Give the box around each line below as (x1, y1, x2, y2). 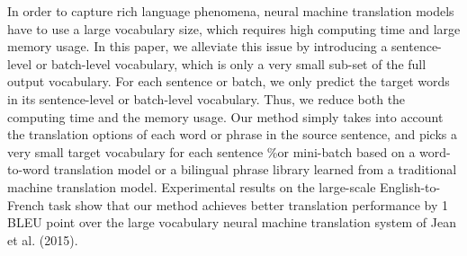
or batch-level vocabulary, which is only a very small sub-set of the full (35, 54, 427, 73)
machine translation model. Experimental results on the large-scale (7, 177, 376, 196)
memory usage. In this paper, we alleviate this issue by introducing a (7, 37, 388, 56)
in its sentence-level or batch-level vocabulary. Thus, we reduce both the (7, 89, 406, 108)
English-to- (380, 177, 441, 196)
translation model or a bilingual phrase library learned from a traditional (53, 160, 457, 179)
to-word (7, 160, 50, 179)
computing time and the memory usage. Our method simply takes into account (7, 107, 444, 126)
